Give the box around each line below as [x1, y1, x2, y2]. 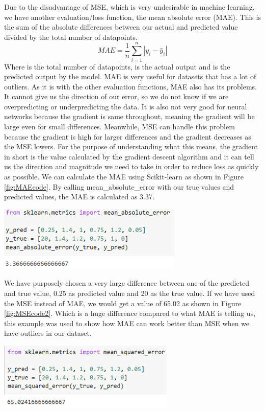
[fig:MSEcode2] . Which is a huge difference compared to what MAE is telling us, [4, 308, 256, 318]
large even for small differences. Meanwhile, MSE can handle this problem [4, 121, 235, 132]
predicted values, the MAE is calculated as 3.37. [4, 191, 154, 202]
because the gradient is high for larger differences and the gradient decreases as [4, 131, 251, 142]
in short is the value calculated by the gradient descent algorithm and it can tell [4, 151, 254, 162]
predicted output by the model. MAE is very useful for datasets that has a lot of [4, 71, 256, 82]
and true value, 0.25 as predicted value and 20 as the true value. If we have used [4, 288, 255, 298]
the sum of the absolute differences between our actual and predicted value [4, 21, 238, 32]
